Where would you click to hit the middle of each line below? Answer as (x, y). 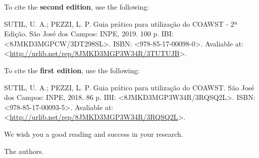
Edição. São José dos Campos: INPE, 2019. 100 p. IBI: (89, 34)
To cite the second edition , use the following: (77, 7)
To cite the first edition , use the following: (72, 70)
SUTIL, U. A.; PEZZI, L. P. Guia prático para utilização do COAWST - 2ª (121, 23)
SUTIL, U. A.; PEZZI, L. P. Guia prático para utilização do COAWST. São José (129, 87)
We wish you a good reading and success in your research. (94, 134)
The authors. (24, 151)
